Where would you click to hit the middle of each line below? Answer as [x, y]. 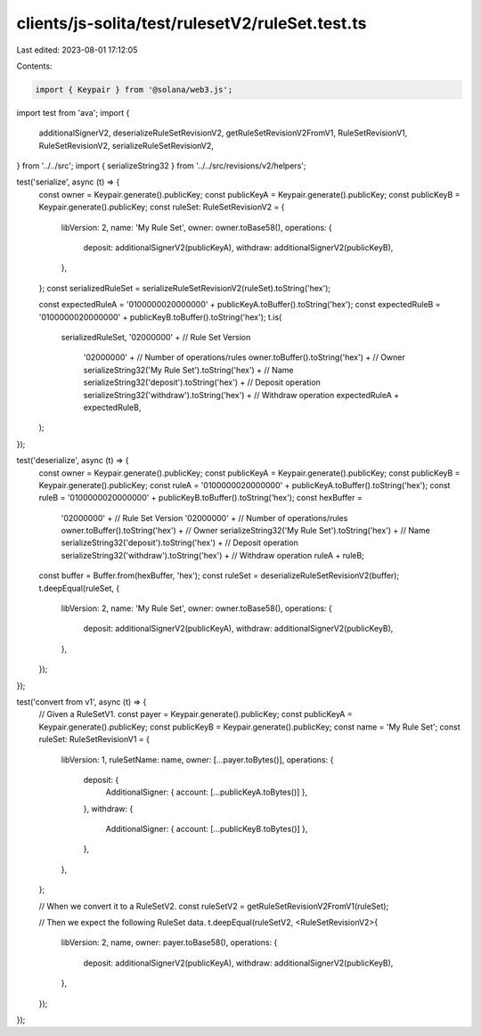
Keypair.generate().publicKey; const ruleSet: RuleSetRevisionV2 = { [162, 207]
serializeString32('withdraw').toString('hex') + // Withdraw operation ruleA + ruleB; [213, 555]
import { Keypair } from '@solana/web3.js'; [134, 90]
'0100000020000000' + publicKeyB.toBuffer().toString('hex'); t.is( [160, 317]
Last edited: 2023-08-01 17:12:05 [77, 50]
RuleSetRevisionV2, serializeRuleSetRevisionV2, [126, 145]
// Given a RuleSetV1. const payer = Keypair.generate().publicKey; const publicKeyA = [196, 714]
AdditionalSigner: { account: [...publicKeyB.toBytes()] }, [207, 829]
